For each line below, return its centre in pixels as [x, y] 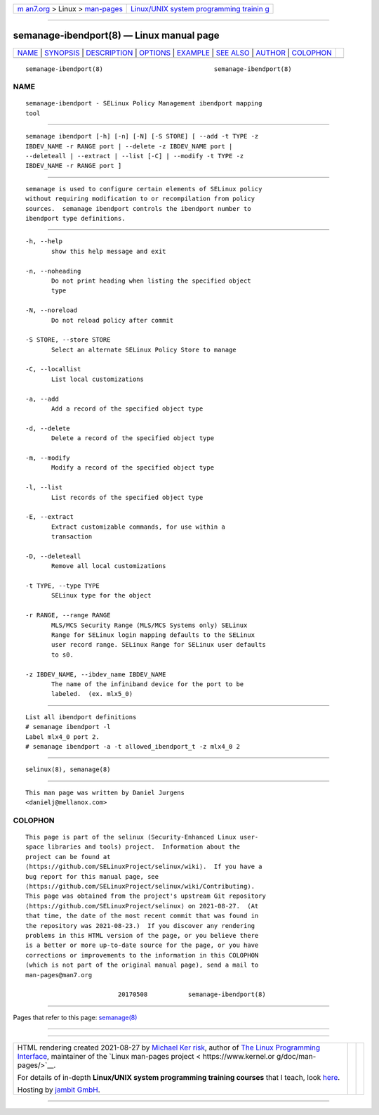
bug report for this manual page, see [92, 876]
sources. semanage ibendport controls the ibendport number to [139, 208]
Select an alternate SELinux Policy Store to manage [144, 349]
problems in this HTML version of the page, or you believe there [142, 935]
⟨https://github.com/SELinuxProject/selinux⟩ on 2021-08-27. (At [142, 906]
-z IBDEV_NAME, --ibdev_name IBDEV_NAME [96, 674]
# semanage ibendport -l [68, 727]
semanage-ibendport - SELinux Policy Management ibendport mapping [144, 103]
